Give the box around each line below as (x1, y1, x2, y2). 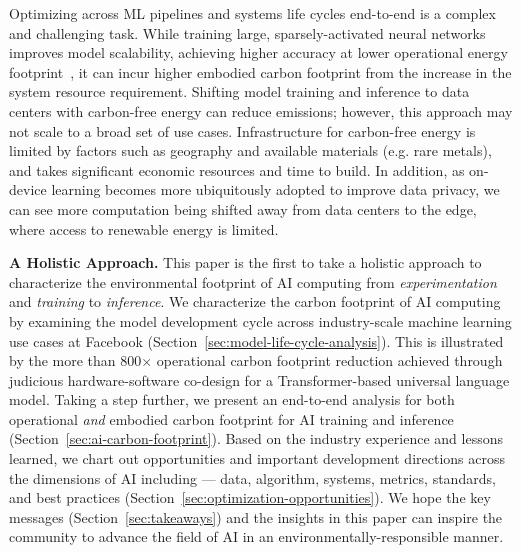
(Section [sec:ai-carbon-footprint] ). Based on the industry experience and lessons (9, 428, 503, 449)
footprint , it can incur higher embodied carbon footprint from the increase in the (9, 61, 512, 82)
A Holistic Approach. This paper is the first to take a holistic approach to (9, 252, 482, 273)
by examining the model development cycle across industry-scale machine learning (9, 310, 512, 331)
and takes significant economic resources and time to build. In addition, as (9, 159, 465, 180)
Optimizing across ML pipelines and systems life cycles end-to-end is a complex (9, 3, 496, 23)
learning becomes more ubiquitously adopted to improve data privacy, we (51, 179, 500, 200)
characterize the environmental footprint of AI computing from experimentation (9, 271, 497, 292)
